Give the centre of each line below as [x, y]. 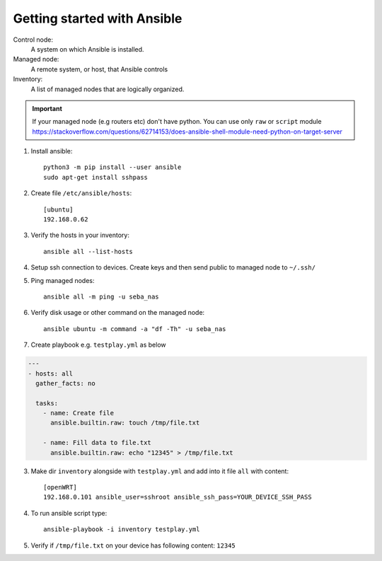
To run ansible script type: [69, 513]
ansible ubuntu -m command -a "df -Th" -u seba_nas [135, 329]
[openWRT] [60, 487]
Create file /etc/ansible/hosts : [81, 193]
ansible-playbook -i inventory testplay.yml [122, 530]
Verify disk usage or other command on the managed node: [118, 313]
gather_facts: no [65, 383]
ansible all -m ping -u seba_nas [101, 296]
